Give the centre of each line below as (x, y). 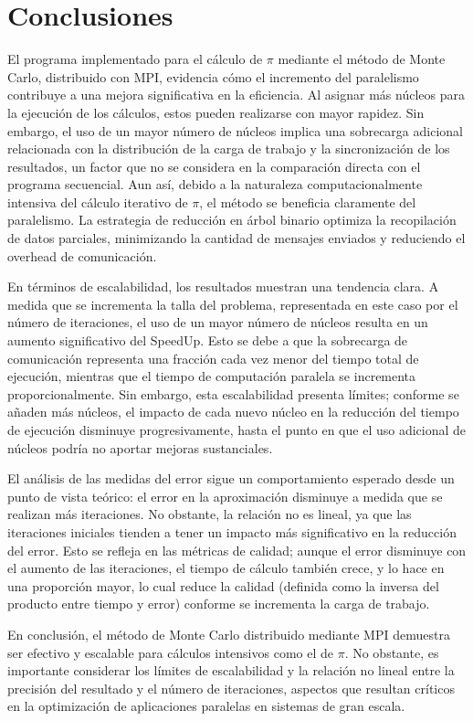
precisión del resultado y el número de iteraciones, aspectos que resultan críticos (231, 688)
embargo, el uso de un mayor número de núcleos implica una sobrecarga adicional (235, 130)
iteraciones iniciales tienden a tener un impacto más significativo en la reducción (232, 531)
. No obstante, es (392, 652)
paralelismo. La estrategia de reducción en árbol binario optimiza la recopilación (232, 220)
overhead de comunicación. (82, 255)
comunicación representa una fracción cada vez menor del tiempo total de (213, 358)
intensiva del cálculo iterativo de (98, 201)
